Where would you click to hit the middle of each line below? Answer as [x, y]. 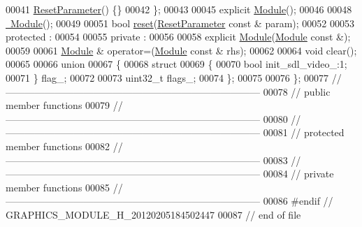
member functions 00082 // [64, 146]
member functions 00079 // [64, 105]
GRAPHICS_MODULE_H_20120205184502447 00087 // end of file [153, 214]
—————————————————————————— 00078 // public [168, 91]
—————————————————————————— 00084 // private [170, 174]
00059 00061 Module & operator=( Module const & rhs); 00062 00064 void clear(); [181, 50]
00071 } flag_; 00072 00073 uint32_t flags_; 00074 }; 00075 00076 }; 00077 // [174, 77]
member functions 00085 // [64, 187]
